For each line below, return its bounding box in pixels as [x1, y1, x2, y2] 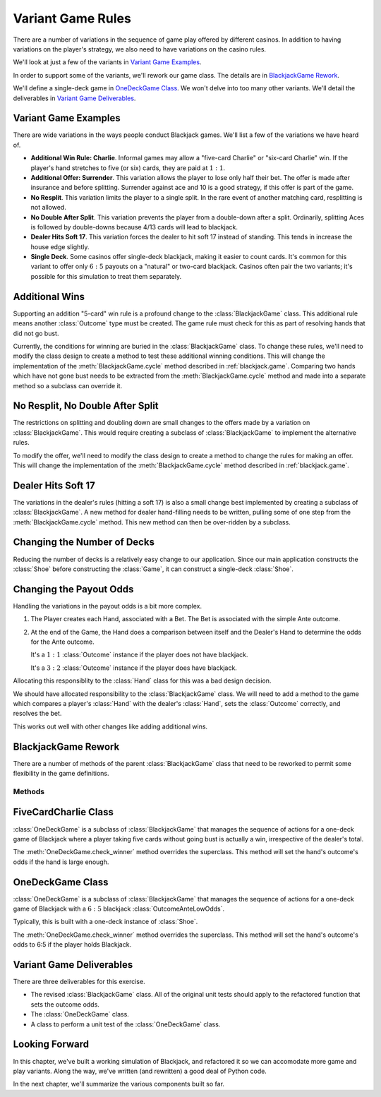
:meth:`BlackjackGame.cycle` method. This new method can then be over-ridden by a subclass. [13, 517, 291, 526]
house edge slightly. [30, 242, 90, 251]
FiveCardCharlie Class [13, 806, 114, 818]
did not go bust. [13, 329, 59, 337]
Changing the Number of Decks [13, 536, 155, 548]
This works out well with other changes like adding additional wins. [13, 722, 208, 731]
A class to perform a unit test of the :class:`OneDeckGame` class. [30, 1020, 221, 1029]
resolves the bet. [13, 709, 62, 718]
